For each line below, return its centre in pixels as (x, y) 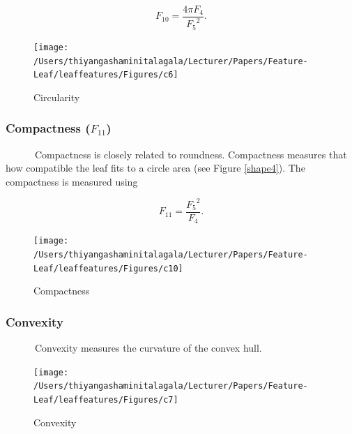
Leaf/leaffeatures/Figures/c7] (106, 400)
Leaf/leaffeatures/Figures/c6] (106, 75)
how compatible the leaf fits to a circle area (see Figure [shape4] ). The (155, 168)
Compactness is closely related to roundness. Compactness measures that (191, 154)
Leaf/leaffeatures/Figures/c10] (108, 268)
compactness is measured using (72, 181)
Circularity (57, 97)
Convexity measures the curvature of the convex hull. (148, 348)
